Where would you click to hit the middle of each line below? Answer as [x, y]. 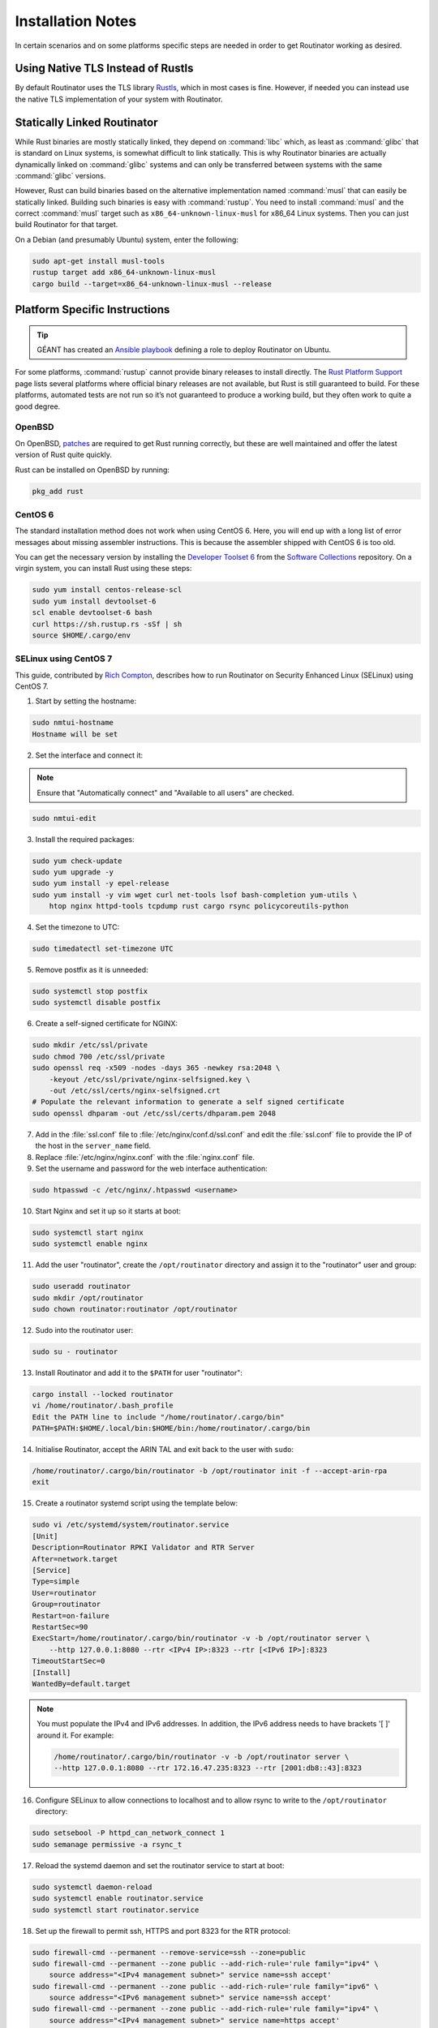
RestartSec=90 [60, 1627]
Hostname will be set [75, 734]
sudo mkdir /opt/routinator [88, 1298]
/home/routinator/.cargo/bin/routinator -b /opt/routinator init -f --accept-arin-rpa [210, 1471]
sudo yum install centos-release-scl [107, 590]
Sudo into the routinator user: [84, 1330]
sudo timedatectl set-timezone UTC [103, 949]
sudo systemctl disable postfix [97, 1003]
